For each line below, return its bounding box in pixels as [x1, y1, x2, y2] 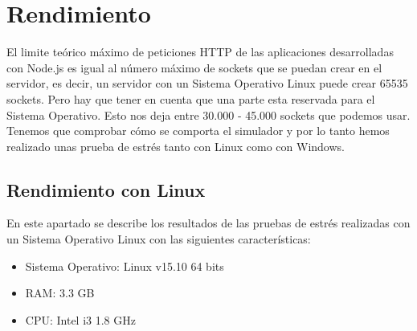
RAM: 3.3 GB [25, 284, 95, 301]
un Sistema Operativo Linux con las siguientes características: [6, 231, 311, 247]
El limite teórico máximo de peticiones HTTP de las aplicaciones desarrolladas [6, 43, 394, 60]
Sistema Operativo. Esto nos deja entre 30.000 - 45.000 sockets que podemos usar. [6, 106, 411, 123]
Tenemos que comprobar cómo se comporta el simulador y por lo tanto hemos [6, 122, 390, 139]
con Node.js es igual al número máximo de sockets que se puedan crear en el [6, 59, 382, 76]
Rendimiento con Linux [6, 177, 206, 202]
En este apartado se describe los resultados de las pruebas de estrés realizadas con [6, 215, 411, 231]
